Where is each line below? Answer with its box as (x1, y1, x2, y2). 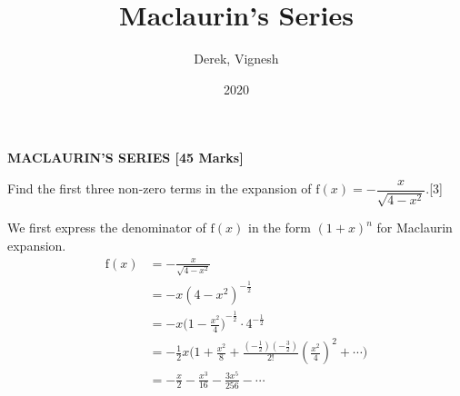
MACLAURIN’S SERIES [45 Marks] (7, 148, 244, 167)
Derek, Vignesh (194, 49, 279, 68)
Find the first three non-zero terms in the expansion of (7, 179, 312, 198)
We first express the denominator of (7, 218, 206, 237)
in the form (248, 218, 311, 237)
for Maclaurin (376, 218, 453, 237)
